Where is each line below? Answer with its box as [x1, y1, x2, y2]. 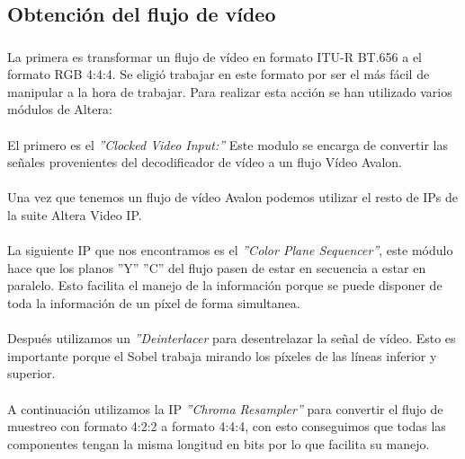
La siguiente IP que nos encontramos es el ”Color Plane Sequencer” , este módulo [7, 241, 453, 260]
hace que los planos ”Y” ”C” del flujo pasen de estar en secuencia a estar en [7, 258, 426, 277]
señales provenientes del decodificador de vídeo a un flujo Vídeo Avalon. [7, 153, 402, 172]
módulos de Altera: [7, 100, 112, 119]
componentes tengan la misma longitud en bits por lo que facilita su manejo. [7, 434, 430, 453]
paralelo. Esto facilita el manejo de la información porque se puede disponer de [7, 276, 443, 295]
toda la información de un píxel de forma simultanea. [7, 294, 300, 313]
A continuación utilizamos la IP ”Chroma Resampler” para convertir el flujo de [7, 399, 443, 418]
